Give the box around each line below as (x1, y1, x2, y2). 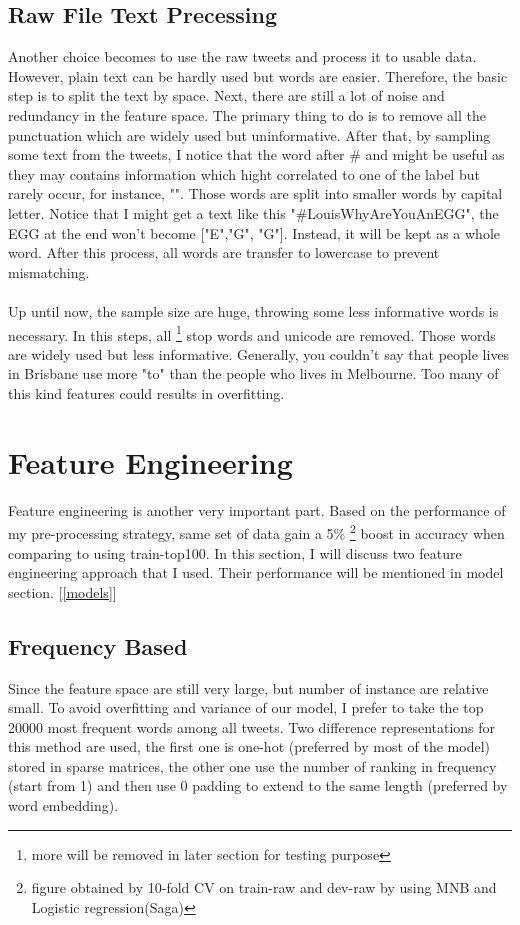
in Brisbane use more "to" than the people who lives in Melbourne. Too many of (8, 363, 499, 384)
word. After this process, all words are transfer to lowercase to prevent (8, 242, 440, 263)
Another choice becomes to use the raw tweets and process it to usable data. (8, 46, 477, 67)
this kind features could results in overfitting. (8, 382, 285, 403)
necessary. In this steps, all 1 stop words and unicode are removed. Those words (8, 321, 496, 345)
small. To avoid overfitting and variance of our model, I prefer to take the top (8, 697, 484, 718)
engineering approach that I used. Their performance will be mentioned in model (8, 562, 504, 583)
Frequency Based (8, 630, 188, 661)
